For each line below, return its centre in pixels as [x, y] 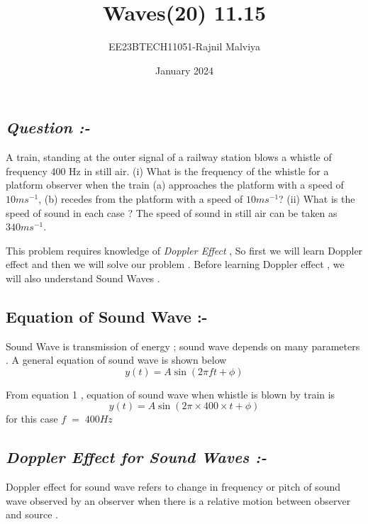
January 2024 [184, 70]
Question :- [48, 127]
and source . [32, 514]
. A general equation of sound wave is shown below [116, 360]
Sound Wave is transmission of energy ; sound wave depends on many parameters [183, 346]
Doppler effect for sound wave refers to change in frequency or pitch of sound [173, 487]
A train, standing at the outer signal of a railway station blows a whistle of [169, 157]
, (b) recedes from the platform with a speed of [141, 198]
